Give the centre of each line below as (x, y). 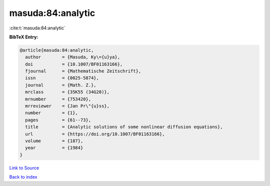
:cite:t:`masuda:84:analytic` (37, 28)
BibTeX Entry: (24, 37)
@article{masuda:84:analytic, (57, 50)
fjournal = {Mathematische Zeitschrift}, (83, 71)
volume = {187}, (54, 141)
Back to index (23, 177)
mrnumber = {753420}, (58, 99)
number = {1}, (52, 113)
